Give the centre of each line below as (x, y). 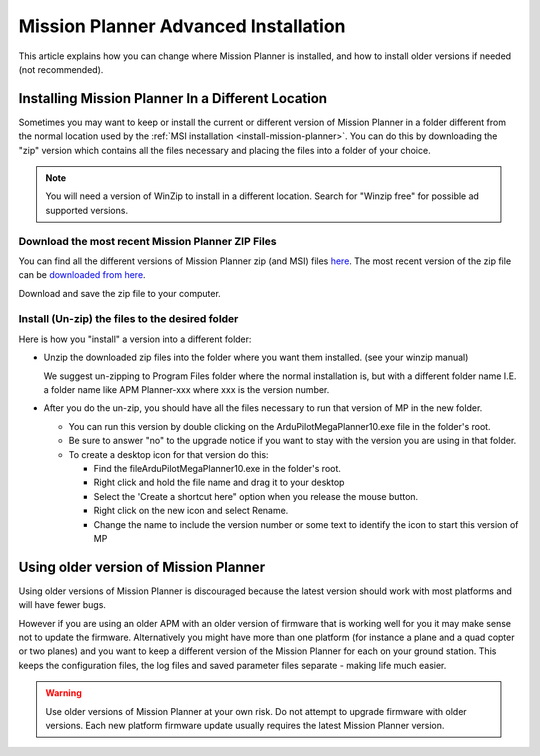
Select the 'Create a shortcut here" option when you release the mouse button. (256, 496)
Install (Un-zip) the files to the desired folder (128, 319)
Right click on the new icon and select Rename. (191, 511)
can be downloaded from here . (82, 275)
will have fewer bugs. (62, 605)
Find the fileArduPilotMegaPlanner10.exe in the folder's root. (217, 468)
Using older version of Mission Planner (141, 566)
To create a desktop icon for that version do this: (168, 454)
